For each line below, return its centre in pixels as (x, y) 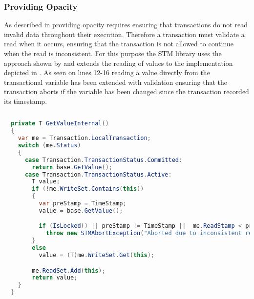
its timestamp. (26, 101)
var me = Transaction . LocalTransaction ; (84, 138)
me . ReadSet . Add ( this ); (69, 270)
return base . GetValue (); (72, 167)
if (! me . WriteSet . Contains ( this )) (88, 189)
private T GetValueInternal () (60, 124)
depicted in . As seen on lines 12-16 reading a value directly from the (107, 72)
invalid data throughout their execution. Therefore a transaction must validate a (124, 34)
